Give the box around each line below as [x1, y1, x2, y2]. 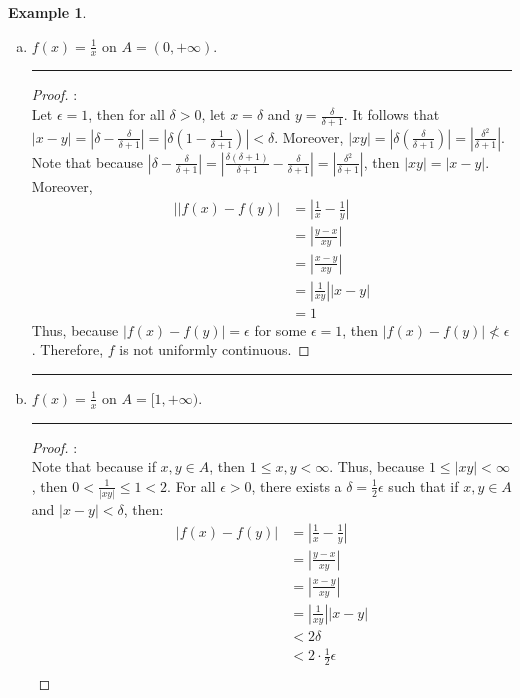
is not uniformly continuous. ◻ [119, 339, 310, 360]
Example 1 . [8, 2, 87, 22]
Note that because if [31, 456, 156, 477]
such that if [388, 475, 459, 496]
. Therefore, [31, 339, 104, 360]
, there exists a [251, 475, 342, 496]
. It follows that [343, 104, 440, 125]
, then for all [88, 104, 165, 125]
